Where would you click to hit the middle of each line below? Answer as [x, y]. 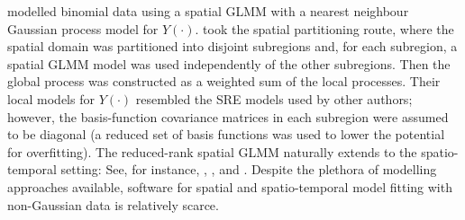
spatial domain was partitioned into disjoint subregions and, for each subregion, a [232, 46]
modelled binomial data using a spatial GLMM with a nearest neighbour [208, 11]
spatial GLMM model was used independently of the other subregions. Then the [229, 63]
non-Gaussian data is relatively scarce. [113, 204]
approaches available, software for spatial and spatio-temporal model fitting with [230, 186]
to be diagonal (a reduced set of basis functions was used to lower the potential [226, 134]
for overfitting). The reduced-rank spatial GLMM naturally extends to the [212, 151]
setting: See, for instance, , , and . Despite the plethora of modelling [249, 169]
